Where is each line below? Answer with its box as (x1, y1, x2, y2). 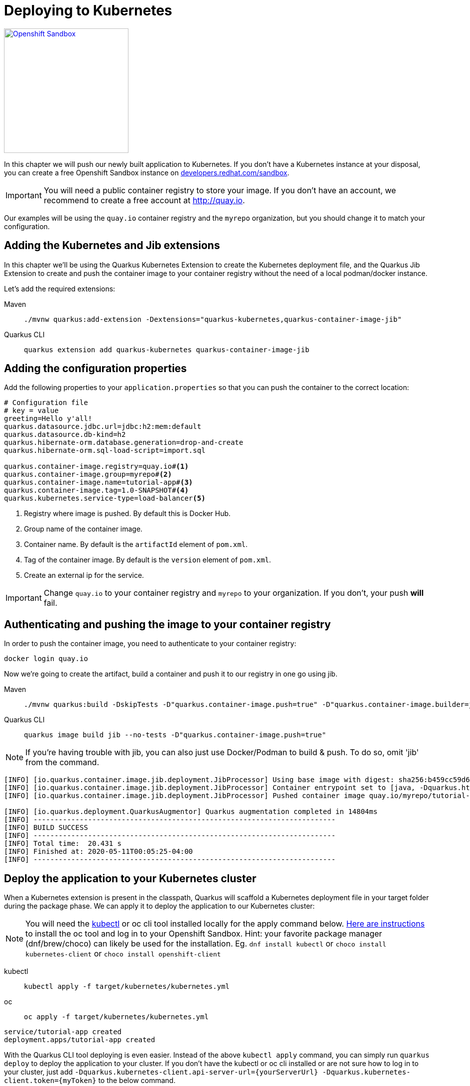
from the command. (25, 757, 99, 768)
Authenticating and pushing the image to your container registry (4, 618, 331, 631)
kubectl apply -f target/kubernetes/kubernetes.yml (24, 982, 230, 991)
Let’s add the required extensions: (4, 284, 116, 293)
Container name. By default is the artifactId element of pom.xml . (24, 540, 248, 549)
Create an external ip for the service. (24, 571, 144, 580)
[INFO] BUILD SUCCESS (4, 823, 88, 832)
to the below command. (98, 1076, 176, 1085)
